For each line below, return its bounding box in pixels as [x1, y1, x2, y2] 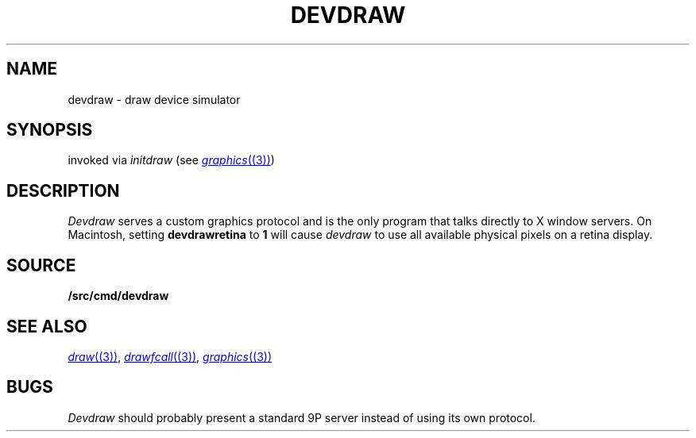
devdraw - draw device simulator [68, 92, 241, 106]
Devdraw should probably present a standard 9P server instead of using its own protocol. [68, 410, 536, 425]
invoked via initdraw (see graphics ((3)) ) [68, 153, 275, 167]
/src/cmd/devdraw [68, 289, 169, 303]
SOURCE [6, 255, 76, 275]
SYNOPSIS [6, 120, 93, 140]
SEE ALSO [6, 316, 87, 336]
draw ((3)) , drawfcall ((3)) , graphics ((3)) [68, 349, 273, 363]
